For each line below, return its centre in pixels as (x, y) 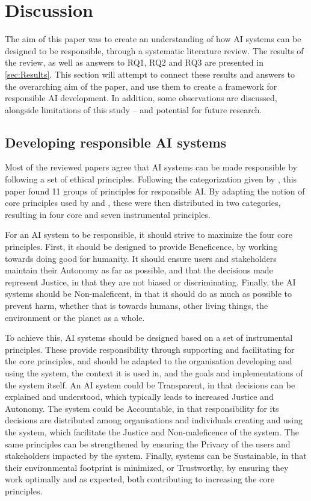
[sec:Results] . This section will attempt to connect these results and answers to (150, 74)
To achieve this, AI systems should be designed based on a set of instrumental (149, 338)
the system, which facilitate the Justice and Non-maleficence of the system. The (152, 431)
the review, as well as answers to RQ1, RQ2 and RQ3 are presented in (134, 62)
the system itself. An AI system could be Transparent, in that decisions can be (150, 384)
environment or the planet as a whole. (75, 317)
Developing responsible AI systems (116, 142)
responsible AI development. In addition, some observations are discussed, (141, 98)
